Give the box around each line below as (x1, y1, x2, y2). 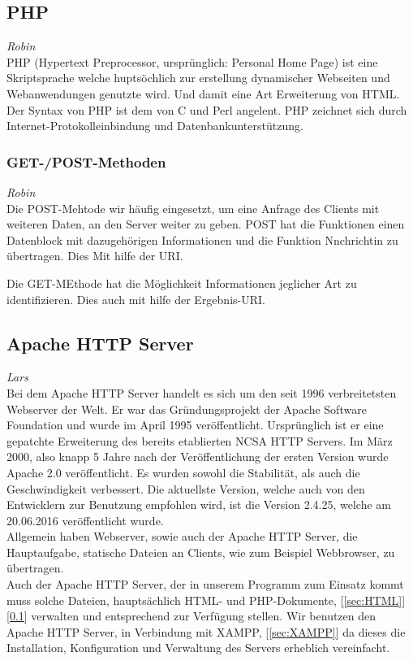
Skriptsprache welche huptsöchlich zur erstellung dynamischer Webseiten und (6, 69, 390, 86)
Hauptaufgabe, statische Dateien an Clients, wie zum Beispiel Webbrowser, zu (6, 543, 395, 560)
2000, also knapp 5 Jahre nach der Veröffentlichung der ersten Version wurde (6, 448, 389, 465)
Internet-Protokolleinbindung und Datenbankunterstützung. (6, 117, 303, 134)
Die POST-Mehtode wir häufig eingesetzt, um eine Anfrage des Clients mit (6, 199, 380, 216)
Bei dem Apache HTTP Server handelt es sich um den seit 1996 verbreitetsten (6, 384, 397, 401)
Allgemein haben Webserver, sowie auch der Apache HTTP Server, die (6, 528, 358, 545)
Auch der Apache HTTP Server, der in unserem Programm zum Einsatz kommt (6, 576, 404, 593)
